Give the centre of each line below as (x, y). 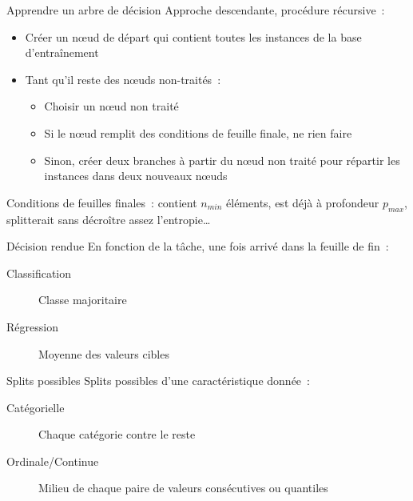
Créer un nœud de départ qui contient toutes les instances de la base (193, 36)
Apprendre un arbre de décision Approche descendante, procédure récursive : (196, 10)
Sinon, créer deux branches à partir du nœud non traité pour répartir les (222, 160)
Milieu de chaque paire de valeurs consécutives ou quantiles (183, 488)
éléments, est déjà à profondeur (303, 202)
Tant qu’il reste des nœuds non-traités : (123, 79)
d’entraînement (62, 52)
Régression (32, 326)
